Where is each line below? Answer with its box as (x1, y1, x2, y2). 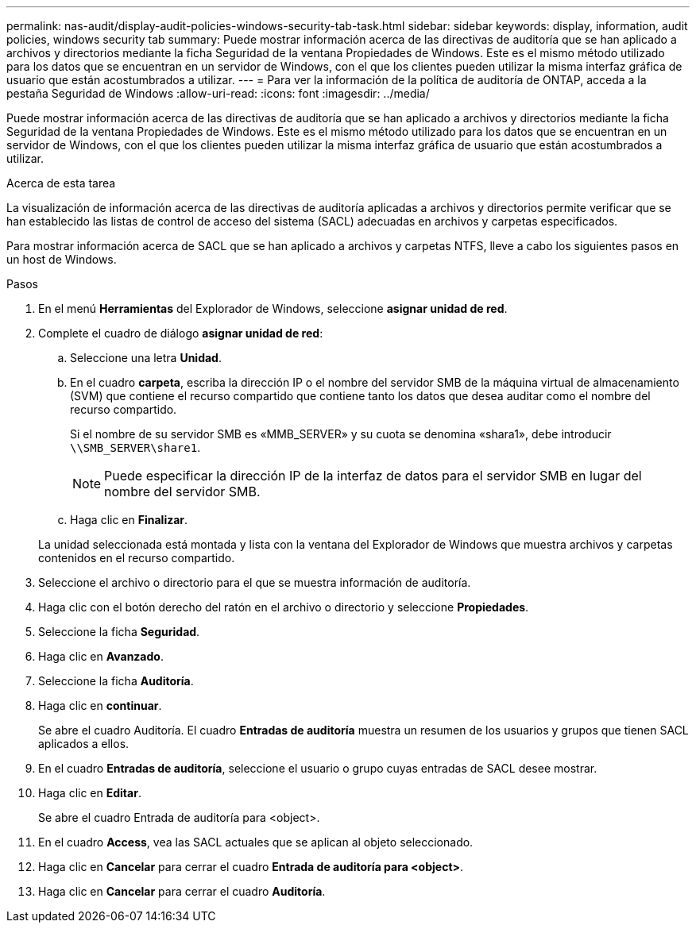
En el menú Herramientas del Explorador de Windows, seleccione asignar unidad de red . (38, 302, 508, 315)
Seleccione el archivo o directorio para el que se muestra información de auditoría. (38, 576, 471, 589)
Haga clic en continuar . (38, 699, 162, 712)
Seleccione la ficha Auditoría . (38, 674, 194, 688)
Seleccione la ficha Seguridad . (38, 625, 200, 638)
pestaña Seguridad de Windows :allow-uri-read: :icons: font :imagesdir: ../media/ (6, 87, 430, 100)
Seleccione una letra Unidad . (70, 351, 222, 364)
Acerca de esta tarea (6, 176, 116, 190)
